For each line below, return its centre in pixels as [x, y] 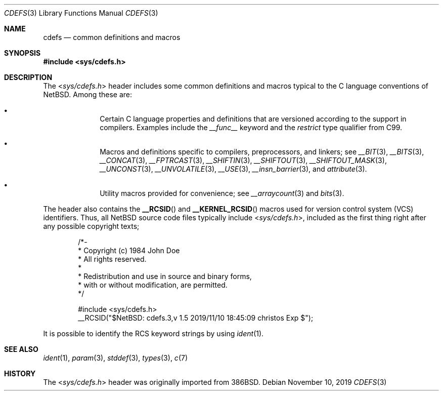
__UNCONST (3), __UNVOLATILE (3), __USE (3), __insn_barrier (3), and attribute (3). [233, 169]
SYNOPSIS [23, 53]
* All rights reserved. [112, 259]
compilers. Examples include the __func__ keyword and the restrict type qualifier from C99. [251, 127]
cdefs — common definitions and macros [112, 37]
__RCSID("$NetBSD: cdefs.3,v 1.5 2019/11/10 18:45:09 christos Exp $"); [196, 318]
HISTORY [20, 373]
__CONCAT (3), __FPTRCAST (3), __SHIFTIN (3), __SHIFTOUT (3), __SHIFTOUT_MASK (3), [243, 160]
